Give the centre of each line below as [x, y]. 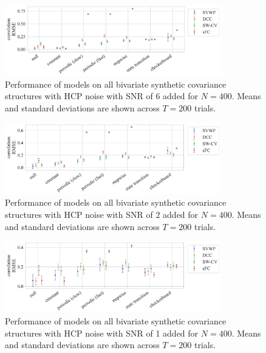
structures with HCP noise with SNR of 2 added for [102, 214]
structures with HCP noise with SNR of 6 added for [102, 96]
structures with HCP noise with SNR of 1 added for [102, 333]
